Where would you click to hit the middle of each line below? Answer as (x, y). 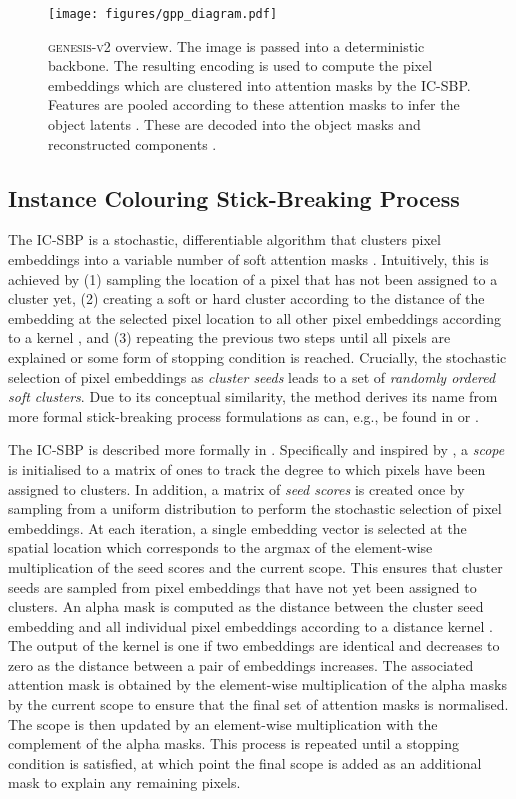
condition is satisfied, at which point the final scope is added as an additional (245, 762)
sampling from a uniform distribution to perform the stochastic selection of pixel (255, 508)
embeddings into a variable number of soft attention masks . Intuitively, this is (248, 259)
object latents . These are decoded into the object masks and (234, 124)
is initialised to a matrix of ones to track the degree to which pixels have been (247, 468)
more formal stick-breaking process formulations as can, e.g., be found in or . (243, 415)
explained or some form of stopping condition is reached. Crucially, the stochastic (257, 356)
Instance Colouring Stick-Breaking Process (234, 197)
